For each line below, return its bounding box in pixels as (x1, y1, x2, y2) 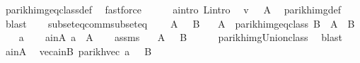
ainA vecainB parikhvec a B (5, 43, 152, 58)
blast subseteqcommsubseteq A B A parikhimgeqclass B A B (5, 16, 355, 30)
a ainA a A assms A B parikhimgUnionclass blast (18, 30, 342, 45)
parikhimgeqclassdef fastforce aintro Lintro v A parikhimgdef (5, 2, 341, 16)
